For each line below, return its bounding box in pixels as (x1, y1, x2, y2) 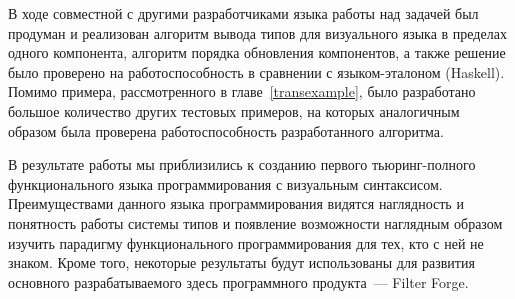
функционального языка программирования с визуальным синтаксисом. (8, 173, 443, 194)
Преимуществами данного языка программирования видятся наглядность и (8, 193, 464, 214)
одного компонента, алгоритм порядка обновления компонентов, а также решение (8, 42, 506, 63)
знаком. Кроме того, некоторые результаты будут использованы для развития (8, 252, 475, 273)
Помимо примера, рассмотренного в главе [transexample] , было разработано (8, 81, 476, 102)
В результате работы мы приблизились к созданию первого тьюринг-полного (8, 154, 476, 175)
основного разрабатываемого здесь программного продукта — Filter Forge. (8, 271, 469, 292)
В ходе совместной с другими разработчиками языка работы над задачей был (8, 3, 479, 23)
